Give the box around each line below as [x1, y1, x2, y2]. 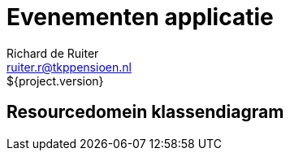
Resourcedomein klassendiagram [6, 102, 284, 123]
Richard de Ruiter [6, 46, 99, 60]
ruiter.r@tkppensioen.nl [6, 59, 132, 74]
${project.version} [6, 73, 104, 88]
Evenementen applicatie [6, 3, 274, 31]
